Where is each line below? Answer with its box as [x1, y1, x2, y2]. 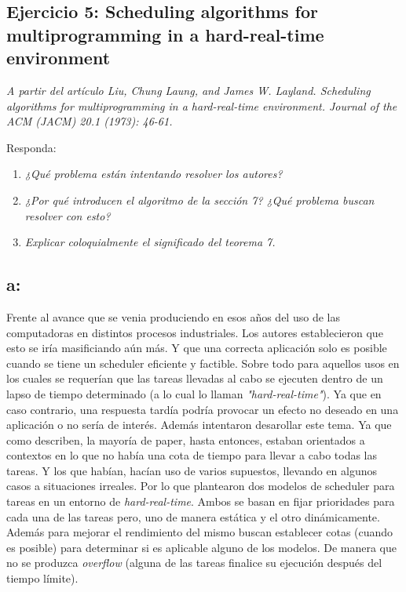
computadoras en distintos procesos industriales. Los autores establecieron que [6, 324, 383, 340]
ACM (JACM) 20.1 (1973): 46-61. [6, 113, 173, 129]
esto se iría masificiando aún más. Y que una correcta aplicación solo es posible [6, 340, 387, 356]
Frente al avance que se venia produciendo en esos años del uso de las [6, 308, 340, 325]
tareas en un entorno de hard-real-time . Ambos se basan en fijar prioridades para [6, 493, 395, 510]
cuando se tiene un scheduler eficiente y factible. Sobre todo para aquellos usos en [6, 354, 400, 371]
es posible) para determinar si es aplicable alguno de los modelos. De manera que [6, 539, 397, 555]
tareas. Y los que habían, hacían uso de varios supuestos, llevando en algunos [6, 462, 378, 478]
